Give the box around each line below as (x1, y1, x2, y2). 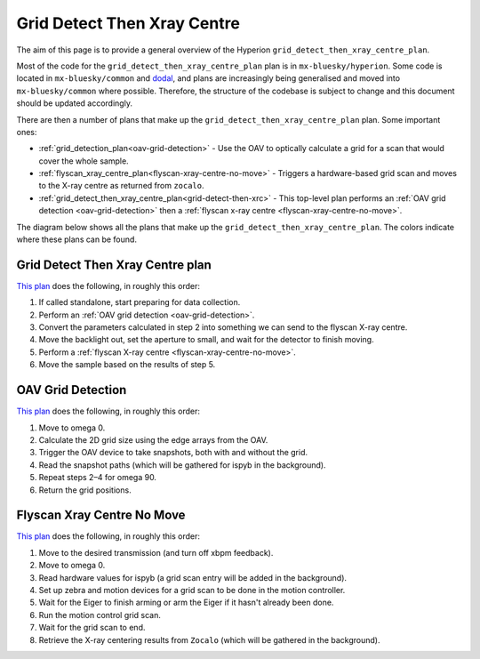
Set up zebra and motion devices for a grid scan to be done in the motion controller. (38, 584, 346, 595)
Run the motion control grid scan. (38, 609, 162, 620)
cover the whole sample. (38, 156, 129, 166)
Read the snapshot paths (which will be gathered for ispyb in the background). (38, 459, 326, 470)
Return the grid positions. (38, 485, 132, 495)
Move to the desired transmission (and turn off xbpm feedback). (38, 547, 274, 558)
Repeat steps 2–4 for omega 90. (38, 472, 157, 483)
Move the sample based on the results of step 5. (38, 359, 216, 370)
